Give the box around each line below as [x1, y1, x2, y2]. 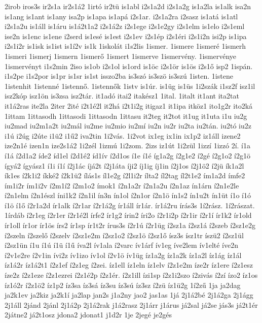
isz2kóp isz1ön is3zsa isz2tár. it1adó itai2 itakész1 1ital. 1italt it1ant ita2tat [5, 90, 239, 101]
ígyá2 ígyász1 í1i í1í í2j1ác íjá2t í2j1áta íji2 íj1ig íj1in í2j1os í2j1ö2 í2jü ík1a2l [5, 160, 244, 171]
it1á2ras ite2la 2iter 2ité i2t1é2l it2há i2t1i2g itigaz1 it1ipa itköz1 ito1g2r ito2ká [5, 100, 253, 111]
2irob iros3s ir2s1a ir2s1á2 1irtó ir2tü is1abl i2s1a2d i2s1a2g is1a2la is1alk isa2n [5, 1, 251, 11]
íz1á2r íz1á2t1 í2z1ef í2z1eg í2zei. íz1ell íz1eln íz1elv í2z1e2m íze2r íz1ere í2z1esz [5, 260, 253, 270]
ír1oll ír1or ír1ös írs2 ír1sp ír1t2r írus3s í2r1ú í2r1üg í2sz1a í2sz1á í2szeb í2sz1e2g [5, 220, 255, 231]
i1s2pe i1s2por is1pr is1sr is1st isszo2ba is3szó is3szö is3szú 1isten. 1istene [5, 71, 233, 81]
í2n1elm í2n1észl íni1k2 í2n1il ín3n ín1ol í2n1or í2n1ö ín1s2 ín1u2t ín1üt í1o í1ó [5, 190, 251, 201]
